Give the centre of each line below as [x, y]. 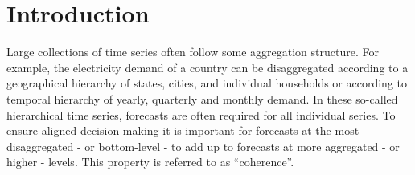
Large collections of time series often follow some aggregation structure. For [193, 52]
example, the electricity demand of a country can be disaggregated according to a [207, 67]
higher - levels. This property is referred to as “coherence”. [150, 162]
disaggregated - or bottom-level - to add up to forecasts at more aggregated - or [203, 146]
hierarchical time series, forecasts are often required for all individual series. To [201, 114]
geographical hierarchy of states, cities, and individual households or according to [207, 83]
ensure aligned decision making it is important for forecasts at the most [183, 130]
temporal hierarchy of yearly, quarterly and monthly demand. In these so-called [202, 98]
